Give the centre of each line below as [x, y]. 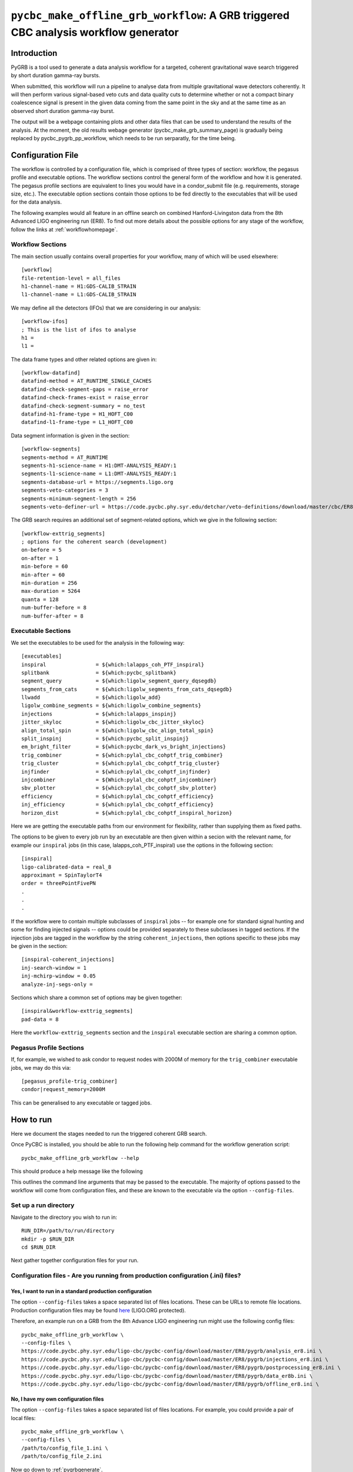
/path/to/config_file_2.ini [62, 1456]
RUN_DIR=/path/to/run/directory [68, 1231]
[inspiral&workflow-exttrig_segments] [77, 1011]
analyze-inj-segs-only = [57, 984]
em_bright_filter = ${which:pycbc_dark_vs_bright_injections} [124, 747]
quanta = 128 [40, 599]
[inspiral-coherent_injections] [68, 959]
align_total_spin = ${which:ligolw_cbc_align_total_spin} [118, 730]
